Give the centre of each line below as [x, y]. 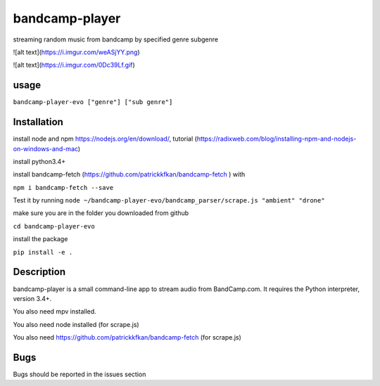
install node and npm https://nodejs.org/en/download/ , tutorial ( [105, 139]
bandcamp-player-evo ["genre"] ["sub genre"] [93, 102]
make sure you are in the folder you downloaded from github [101, 213]
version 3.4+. [32, 298]
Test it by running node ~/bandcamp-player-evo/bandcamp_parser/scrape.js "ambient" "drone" [169, 200]
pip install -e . [43, 252]
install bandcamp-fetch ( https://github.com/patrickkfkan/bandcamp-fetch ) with [129, 174]
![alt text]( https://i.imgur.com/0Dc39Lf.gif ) [74, 65]
